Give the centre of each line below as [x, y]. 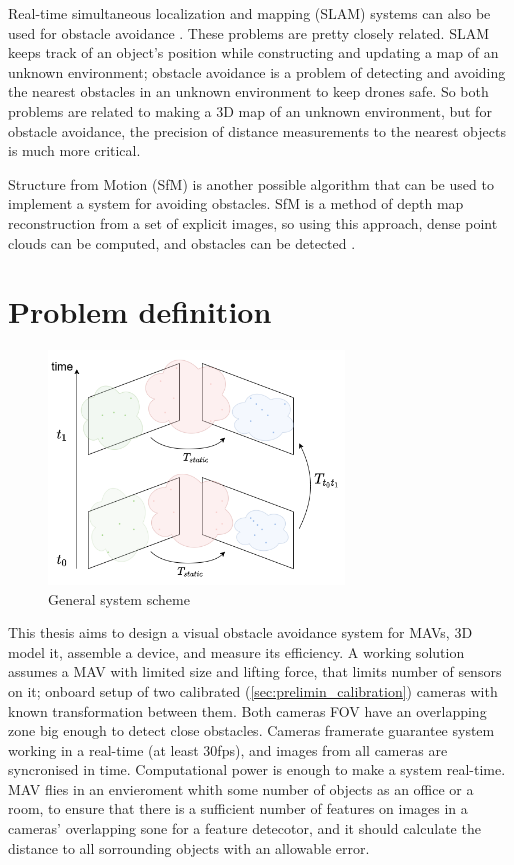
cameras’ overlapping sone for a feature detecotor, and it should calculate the [244, 828]
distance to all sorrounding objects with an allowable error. [189, 847]
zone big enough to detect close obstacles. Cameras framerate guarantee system [251, 730]
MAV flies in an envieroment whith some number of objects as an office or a [241, 788]
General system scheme [119, 598]
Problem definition [140, 311]
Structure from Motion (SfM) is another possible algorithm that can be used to [251, 183]
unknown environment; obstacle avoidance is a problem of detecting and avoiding [257, 71]
